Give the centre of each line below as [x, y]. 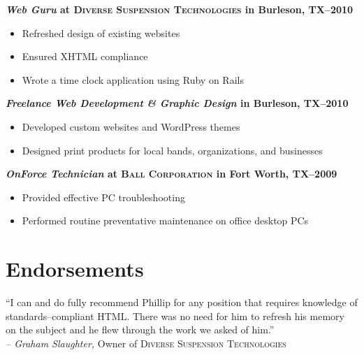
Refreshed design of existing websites [101, 32]
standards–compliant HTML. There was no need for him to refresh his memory [175, 316]
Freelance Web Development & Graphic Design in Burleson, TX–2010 [177, 103]
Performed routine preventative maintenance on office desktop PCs [165, 220]
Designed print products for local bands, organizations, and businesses [172, 150]
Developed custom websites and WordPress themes [131, 126]
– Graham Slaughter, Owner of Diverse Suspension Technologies [146, 343]
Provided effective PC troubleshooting [103, 197]
